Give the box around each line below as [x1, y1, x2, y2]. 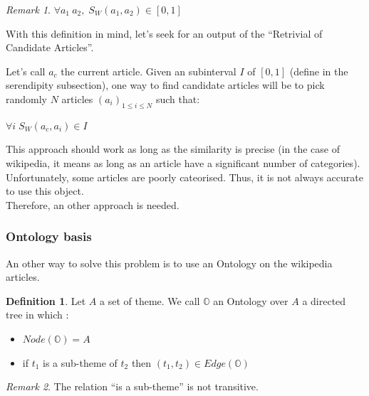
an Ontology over [213, 293, 289, 308]
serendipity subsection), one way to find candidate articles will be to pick [6, 77, 325, 92]
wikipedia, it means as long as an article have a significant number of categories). [6, 155, 360, 170]
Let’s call [6, 63, 46, 78]
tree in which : [6, 307, 69, 322]
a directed [302, 293, 346, 308]
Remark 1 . [6, 2, 51, 16]
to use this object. [6, 183, 84, 198]
